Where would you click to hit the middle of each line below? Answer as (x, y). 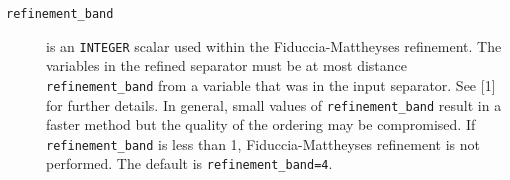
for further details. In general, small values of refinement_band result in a (274, 104)
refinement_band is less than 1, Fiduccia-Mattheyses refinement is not (263, 143)
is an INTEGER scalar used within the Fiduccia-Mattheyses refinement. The (274, 45)
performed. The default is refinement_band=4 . (189, 163)
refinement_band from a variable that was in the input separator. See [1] (271, 84)
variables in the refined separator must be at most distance (227, 65)
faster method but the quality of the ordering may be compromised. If (261, 124)
